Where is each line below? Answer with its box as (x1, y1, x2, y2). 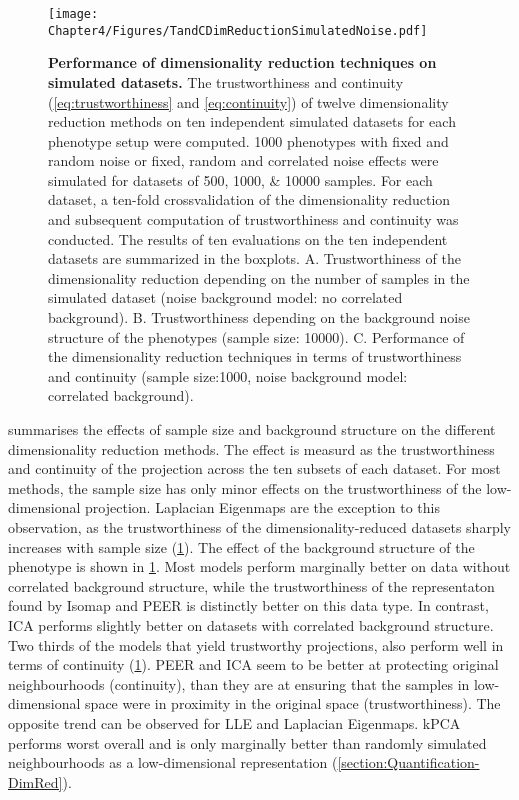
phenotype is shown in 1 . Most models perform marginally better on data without (8, 556, 511, 577)
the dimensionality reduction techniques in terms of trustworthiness (48, 346, 462, 367)
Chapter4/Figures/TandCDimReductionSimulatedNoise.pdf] (48, 23, 428, 38)
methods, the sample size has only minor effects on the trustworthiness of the (8, 477, 482, 498)
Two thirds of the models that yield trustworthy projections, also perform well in (8, 634, 504, 655)
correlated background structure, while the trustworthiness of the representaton (8, 575, 495, 596)
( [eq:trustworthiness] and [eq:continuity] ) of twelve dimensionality (48, 91, 449, 112)
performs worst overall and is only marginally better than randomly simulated (8, 732, 487, 753)
